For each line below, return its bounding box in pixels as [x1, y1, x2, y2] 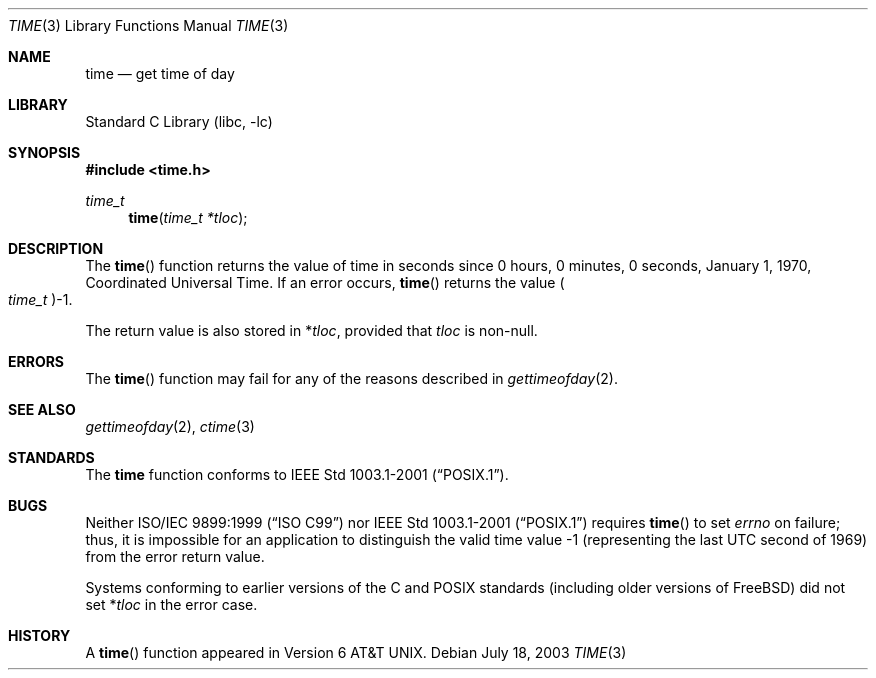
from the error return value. [85, 548, 265, 565]
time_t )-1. [8, 291, 73, 308]
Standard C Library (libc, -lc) [85, 113, 273, 130]
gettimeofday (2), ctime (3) [85, 418, 255, 435]
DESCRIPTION [8, 240, 104, 257]
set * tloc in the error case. [85, 596, 258, 613]
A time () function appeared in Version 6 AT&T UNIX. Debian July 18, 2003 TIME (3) [85, 644, 627, 661]
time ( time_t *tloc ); [128, 209, 248, 226]
